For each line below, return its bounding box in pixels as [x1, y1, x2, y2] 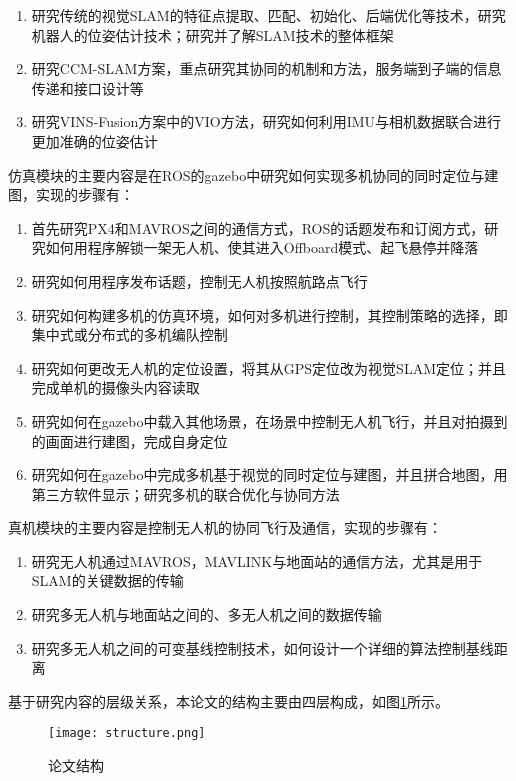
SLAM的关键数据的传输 [31, 570, 184, 591]
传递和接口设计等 [31, 77, 144, 98]
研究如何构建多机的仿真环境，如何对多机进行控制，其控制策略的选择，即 [31, 304, 508, 325]
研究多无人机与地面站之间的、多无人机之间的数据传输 [31, 604, 382, 625]
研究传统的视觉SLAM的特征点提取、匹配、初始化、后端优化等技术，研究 [31, 5, 506, 25]
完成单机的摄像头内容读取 [31, 377, 200, 398]
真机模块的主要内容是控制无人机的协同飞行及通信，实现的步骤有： [8, 517, 442, 538]
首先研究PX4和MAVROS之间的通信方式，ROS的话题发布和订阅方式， [31, 217, 485, 238]
